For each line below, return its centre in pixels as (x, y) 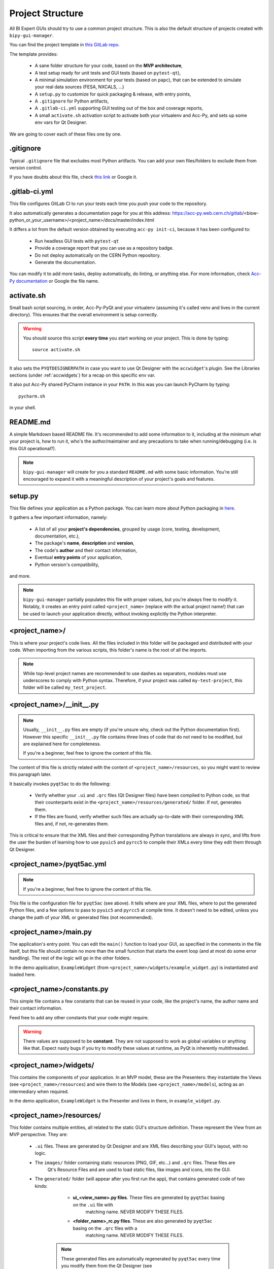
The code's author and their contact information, (86, 550)
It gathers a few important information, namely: (58, 517)
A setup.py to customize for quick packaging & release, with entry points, (113, 94)
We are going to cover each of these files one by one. (65, 134)
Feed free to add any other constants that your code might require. (79, 1017)
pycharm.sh (32, 396)
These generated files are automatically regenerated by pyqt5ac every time (141, 1258)
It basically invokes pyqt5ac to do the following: (60, 784)
